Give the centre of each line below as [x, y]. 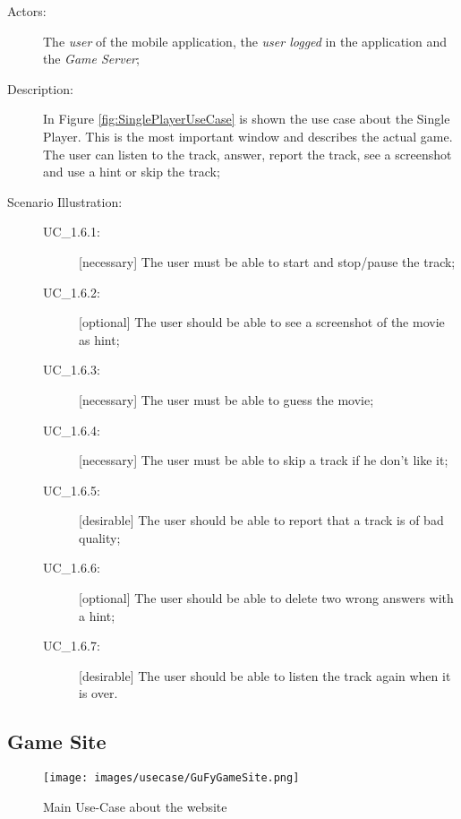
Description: [40, 88]
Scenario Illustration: [65, 201]
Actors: [27, 11]
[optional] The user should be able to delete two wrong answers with [266, 598]
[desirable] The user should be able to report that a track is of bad [261, 520]
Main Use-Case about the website [135, 806]
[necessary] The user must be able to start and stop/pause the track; [267, 261]
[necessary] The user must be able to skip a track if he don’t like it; [264, 460]
